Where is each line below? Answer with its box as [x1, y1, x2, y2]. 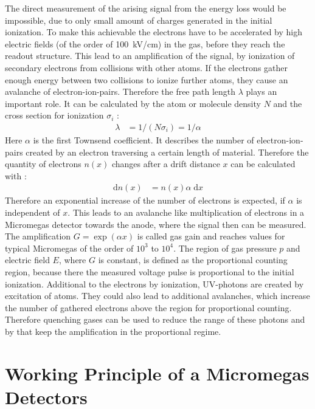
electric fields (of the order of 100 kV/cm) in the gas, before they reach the [5, 37, 285, 50]
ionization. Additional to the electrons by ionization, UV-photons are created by [5, 277, 304, 290]
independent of [5, 205, 60, 218]
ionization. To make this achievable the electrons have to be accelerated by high [5, 26, 303, 38]
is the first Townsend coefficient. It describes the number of [33, 133, 254, 146]
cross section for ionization [5, 109, 104, 122]
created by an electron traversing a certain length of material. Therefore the [26, 145, 309, 158]
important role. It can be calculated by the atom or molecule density [5, 97, 261, 109]
